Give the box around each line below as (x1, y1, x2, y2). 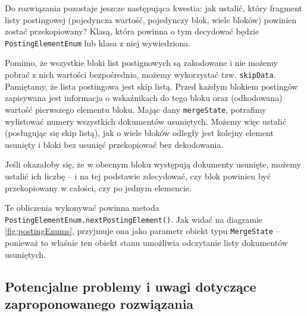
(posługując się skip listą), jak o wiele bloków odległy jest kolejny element (5, 127, 274, 139)
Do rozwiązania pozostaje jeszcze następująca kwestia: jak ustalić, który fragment (5, 2, 302, 14)
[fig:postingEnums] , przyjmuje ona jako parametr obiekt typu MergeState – (5, 225, 280, 237)
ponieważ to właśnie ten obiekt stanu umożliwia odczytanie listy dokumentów (5, 236, 288, 248)
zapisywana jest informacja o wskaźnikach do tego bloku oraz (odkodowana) (5, 91, 283, 104)
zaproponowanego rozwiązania (5, 294, 194, 312)
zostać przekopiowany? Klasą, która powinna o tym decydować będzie (5, 25, 259, 37)
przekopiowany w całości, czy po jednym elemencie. (5, 181, 192, 194)
